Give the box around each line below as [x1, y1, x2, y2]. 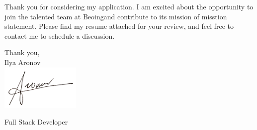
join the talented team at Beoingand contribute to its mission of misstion [4, 11, 227, 21]
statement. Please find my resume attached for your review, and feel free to [4, 21, 234, 31]
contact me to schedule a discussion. [4, 30, 115, 41]
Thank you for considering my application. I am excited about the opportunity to [4, 1, 254, 11]
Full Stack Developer [4, 117, 68, 127]
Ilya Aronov [4, 57, 41, 67]
